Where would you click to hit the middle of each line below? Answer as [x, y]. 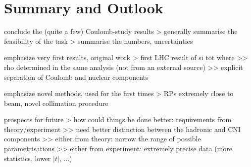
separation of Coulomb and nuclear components [76, 77]
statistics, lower [27, 158]
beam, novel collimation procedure [56, 103]
